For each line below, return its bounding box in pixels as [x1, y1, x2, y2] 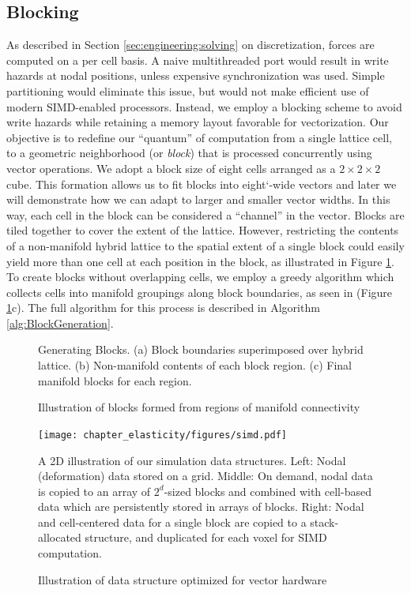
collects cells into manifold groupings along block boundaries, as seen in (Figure [6, 283, 393, 300]
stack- [310, 513, 339, 530]
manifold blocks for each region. [38, 372, 192, 388]
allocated [38, 529, 81, 546]
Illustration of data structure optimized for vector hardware [38, 571, 327, 587]
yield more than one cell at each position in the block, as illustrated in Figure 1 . [6, 253, 394, 269]
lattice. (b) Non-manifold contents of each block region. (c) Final [38, 357, 352, 373]
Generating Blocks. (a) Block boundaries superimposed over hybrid [38, 341, 364, 358]
